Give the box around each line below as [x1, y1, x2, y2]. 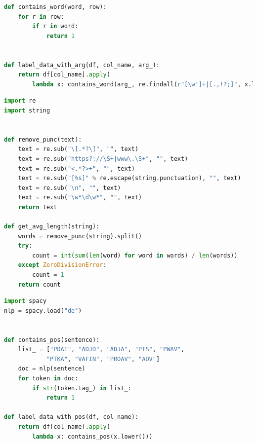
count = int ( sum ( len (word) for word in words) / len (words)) [32, 252, 238, 259]
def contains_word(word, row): [4, 3, 107, 10]
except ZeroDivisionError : [18, 261, 107, 269]
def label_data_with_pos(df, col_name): [4, 413, 139, 421]
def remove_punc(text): [4, 136, 82, 143]
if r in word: [32, 23, 79, 30]
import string [4, 107, 50, 114]
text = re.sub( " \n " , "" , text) [18, 184, 121, 191]
